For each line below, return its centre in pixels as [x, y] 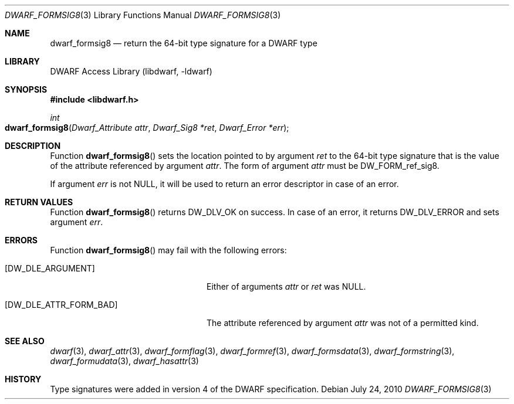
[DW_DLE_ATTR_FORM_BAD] [61, 305]
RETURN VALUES [39, 202]
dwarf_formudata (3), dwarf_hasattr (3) [124, 361]
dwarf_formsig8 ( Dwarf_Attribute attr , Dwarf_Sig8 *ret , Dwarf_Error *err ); [147, 128]
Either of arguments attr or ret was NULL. [286, 286]
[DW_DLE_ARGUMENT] [50, 268]
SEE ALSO [25, 341]
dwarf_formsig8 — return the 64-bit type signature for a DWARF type [184, 43]
